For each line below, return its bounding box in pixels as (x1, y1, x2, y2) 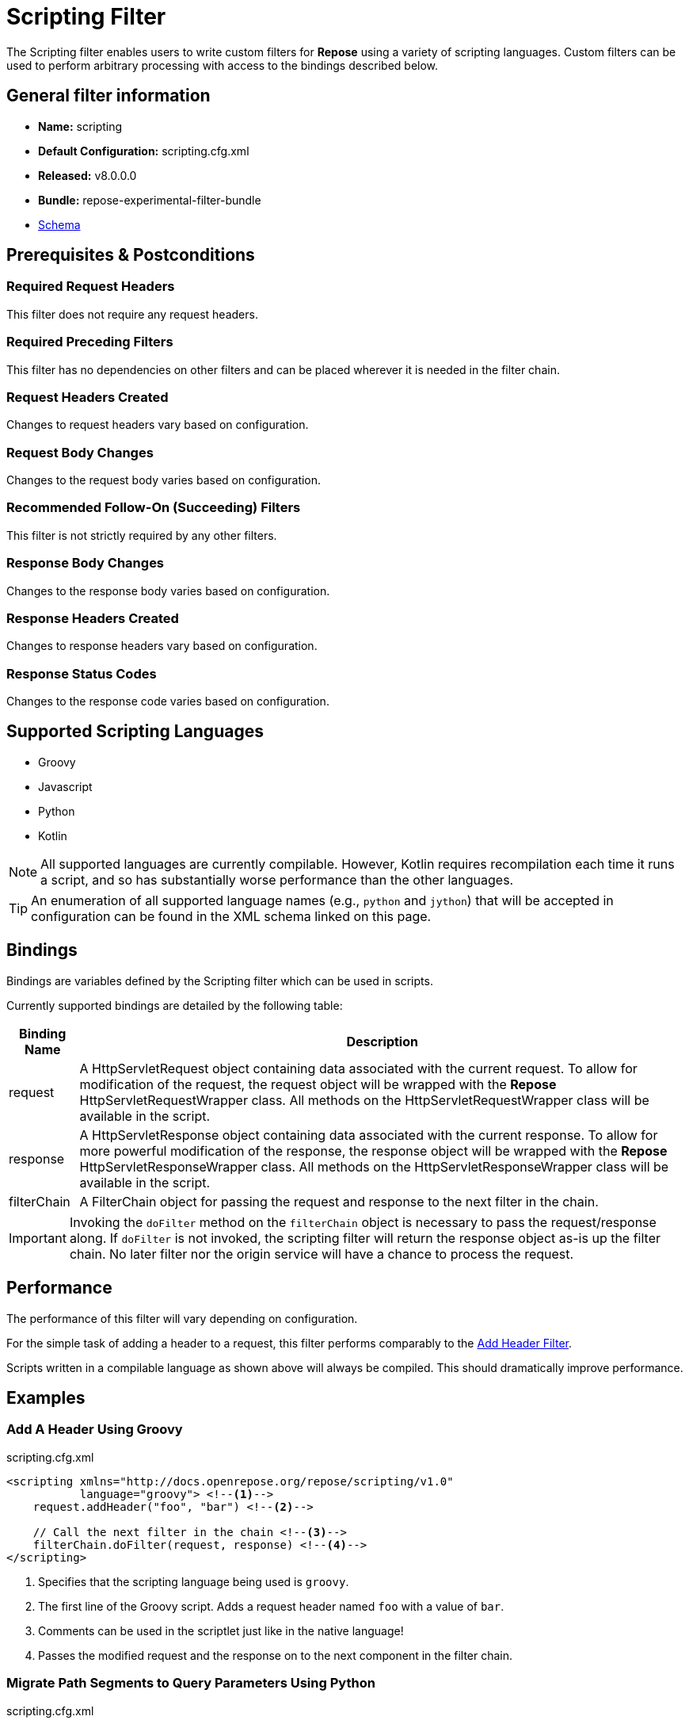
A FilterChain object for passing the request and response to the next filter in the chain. (79, 1193, 599, 1210)
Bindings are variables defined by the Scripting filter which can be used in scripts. (6, 973, 433, 988)
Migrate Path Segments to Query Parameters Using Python (6, 1675, 375, 1692)
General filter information (6, 86, 211, 106)
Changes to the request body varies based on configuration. (6, 473, 322, 487)
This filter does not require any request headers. (6, 307, 258, 321)
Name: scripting (38, 119, 123, 133)
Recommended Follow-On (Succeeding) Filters (6, 499, 301, 516)
